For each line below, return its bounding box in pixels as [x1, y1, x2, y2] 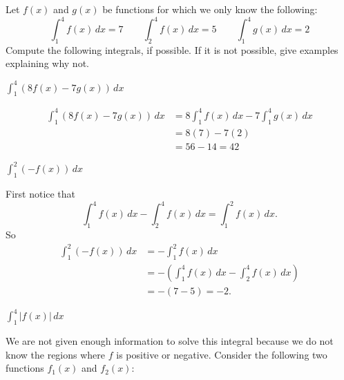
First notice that [6, 187, 76, 201]
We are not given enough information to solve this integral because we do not [6, 334, 334, 348]
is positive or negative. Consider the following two [116, 347, 327, 361]
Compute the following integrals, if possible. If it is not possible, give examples [6, 42, 338, 57]
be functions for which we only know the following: [102, 2, 318, 16]
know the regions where [6, 347, 106, 361]
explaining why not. [6, 56, 89, 70]
